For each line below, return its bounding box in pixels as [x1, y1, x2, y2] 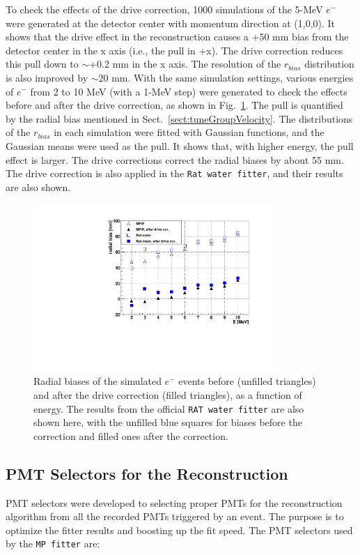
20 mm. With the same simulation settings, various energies [98, 70, 354, 84]
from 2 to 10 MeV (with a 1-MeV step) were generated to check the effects [30, 84, 347, 98]
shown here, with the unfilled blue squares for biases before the [33, 415, 302, 429]
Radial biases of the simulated [33, 374, 162, 388]
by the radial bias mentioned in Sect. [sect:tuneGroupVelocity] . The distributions [6, 111, 353, 126]
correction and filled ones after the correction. [33, 428, 228, 443]
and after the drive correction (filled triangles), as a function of [33, 387, 302, 402]
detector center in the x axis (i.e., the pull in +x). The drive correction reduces [6, 43, 343, 57]
